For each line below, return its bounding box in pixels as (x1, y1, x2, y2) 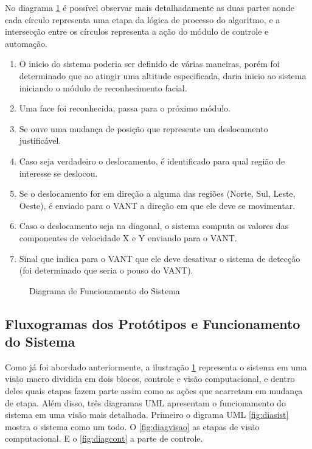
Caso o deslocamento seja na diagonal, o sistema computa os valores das (19, 219, 289, 232)
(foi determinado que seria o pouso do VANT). (19, 264, 193, 277)
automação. (5, 37, 47, 49)
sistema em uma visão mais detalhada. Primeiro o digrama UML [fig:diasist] (5, 408, 289, 421)
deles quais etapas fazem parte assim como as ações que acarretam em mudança (5, 384, 303, 397)
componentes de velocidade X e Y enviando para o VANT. (19, 231, 237, 244)
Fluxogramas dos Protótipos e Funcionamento (5, 314, 300, 333)
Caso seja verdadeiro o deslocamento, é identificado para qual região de (19, 154, 285, 167)
